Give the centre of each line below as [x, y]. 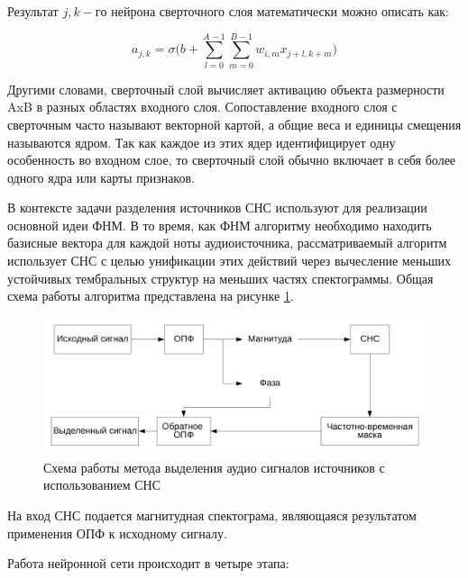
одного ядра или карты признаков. [101, 177]
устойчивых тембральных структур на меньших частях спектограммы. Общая [220, 278]
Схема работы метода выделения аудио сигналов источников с [214, 467]
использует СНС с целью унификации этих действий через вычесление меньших [229, 261]
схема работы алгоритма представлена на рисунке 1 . [151, 296]
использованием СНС [102, 485]
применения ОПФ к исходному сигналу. [117, 533]
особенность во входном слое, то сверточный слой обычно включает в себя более [232, 160]
